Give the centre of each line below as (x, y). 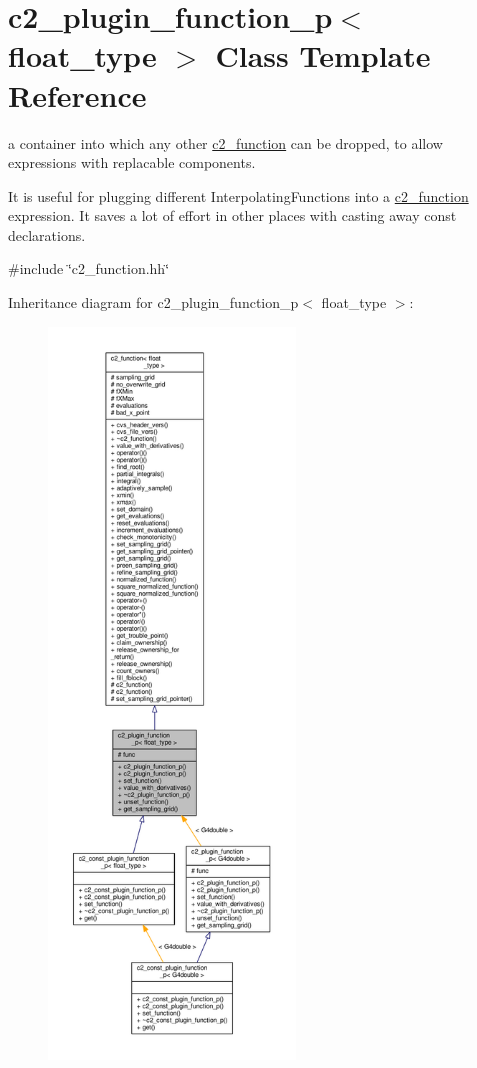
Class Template (323, 55)
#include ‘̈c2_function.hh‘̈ (89, 268)
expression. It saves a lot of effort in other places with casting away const (232, 215)
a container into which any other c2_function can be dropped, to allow (225, 142)
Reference (77, 94)
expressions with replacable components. (132, 162)
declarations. (47, 234)
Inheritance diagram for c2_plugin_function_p (153, 302)
